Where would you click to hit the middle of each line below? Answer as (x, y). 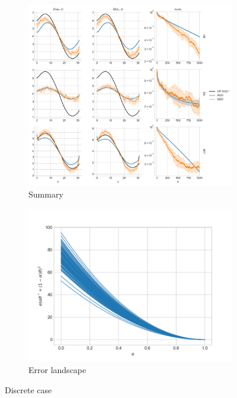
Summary (46, 194)
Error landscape (57, 370)
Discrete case (28, 390)
